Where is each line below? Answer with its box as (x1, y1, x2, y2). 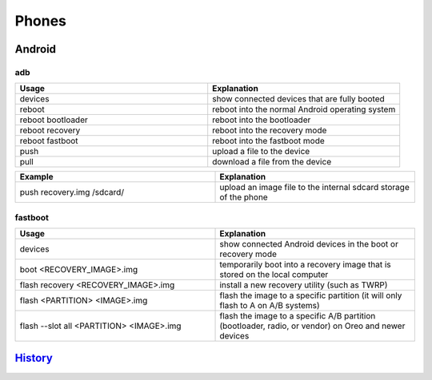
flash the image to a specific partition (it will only (219, 290, 402, 301)
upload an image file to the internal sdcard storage (219, 182, 410, 193)
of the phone (219, 192, 268, 203)
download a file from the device (212, 156, 332, 168)
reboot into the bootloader (212, 114, 311, 125)
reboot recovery (19, 125, 81, 136)
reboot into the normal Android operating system (212, 104, 396, 115)
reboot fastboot (19, 136, 79, 147)
